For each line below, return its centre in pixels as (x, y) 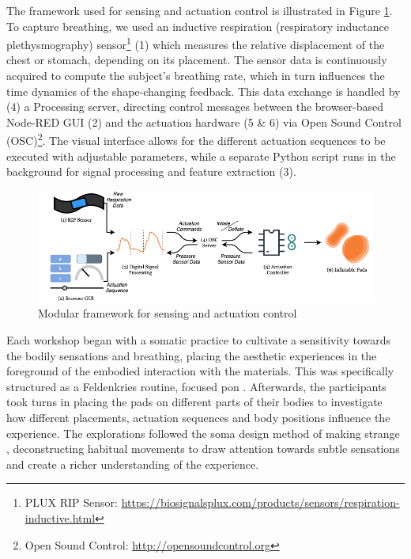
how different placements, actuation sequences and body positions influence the (198, 417)
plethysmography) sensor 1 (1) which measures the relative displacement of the (196, 43)
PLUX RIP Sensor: (71, 502)
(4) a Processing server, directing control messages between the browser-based (195, 106)
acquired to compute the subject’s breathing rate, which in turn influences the (196, 76)
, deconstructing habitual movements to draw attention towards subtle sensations (203, 449)
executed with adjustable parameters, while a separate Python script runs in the (201, 156)
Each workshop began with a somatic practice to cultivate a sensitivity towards (198, 340)
